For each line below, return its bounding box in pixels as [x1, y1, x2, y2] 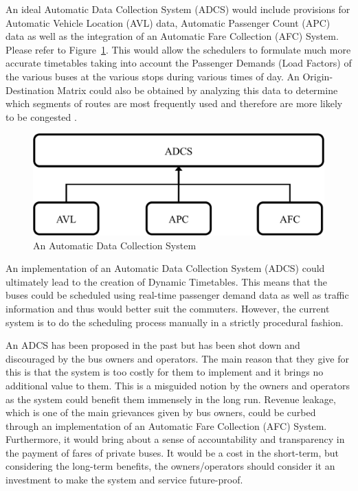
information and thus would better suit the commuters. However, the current [5, 301, 330, 315]
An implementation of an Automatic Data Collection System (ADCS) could [5, 261, 325, 275]
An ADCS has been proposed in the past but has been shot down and [5, 338, 300, 352]
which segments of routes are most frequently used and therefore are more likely [5, 96, 343, 111]
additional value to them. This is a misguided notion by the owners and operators [5, 378, 350, 392]
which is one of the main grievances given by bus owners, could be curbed [5, 405, 316, 420]
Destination [5, 82, 54, 97]
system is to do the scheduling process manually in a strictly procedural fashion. [5, 315, 344, 329]
